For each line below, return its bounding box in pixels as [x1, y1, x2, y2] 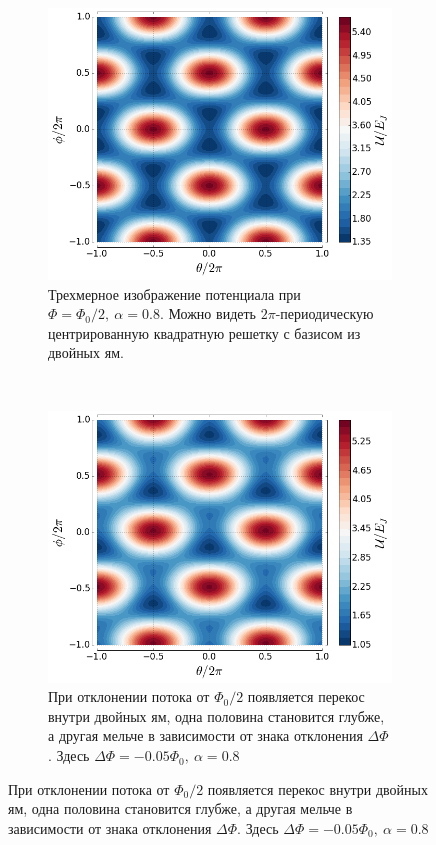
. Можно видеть [159, 303, 256, 324]
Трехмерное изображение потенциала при [48, 283, 301, 304]
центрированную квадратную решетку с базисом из [48, 322, 361, 343]
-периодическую [275, 303, 374, 324]
